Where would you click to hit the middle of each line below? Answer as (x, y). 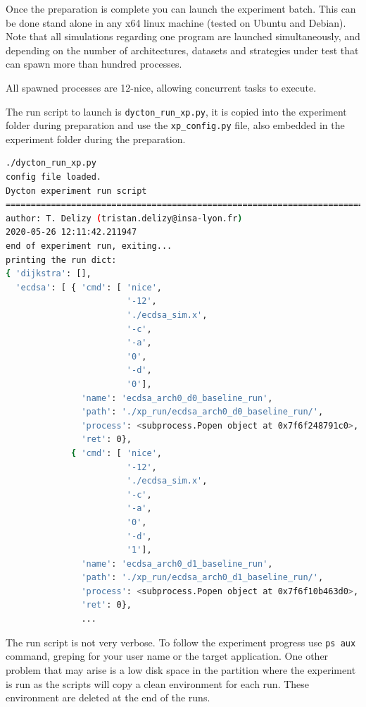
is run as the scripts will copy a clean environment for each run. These (158, 683)
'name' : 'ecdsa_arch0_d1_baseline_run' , (177, 564)
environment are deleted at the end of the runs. (108, 697)
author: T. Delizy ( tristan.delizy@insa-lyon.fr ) (124, 218)
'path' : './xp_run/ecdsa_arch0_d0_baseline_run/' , (202, 412)
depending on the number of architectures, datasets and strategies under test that (182, 50)
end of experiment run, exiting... (89, 246)
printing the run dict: (61, 260)
